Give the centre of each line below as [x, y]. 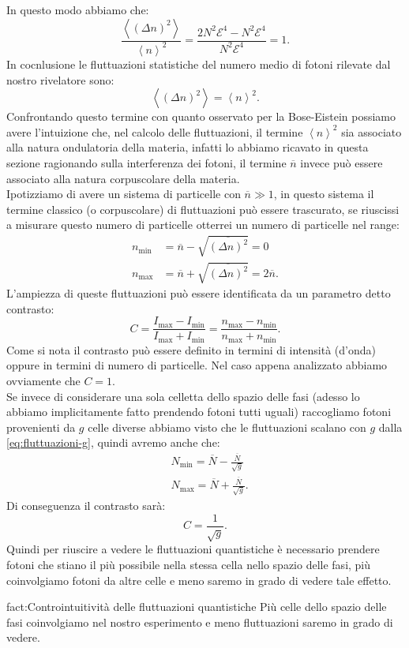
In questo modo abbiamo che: [78, 9]
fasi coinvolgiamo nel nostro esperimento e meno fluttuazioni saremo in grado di [200, 622]
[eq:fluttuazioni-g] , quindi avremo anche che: [113, 442]
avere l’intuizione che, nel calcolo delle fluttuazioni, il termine [155, 131]
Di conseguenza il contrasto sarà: [86, 506]
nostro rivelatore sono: [60, 79]
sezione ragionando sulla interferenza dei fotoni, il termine [146, 162]
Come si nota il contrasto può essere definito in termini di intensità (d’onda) [191, 349]
